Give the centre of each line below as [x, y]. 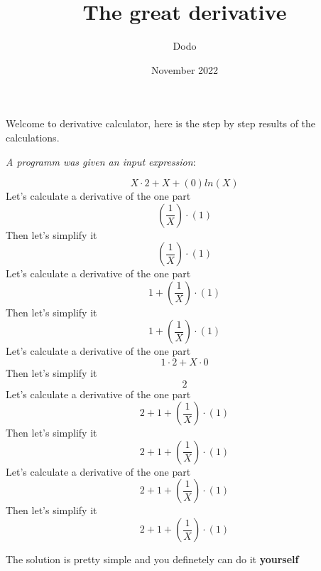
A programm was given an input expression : [101, 161]
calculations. [33, 137]
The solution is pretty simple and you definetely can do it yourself [152, 559]
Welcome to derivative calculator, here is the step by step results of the [161, 123]
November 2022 [185, 69]
